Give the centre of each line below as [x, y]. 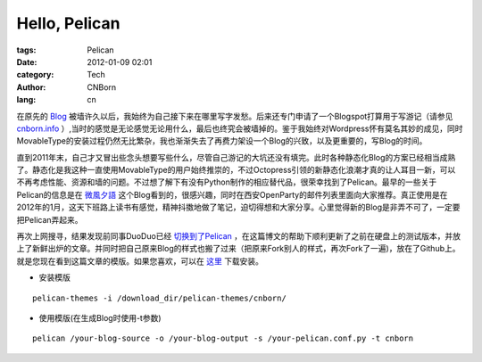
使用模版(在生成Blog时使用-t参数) [100, 317]
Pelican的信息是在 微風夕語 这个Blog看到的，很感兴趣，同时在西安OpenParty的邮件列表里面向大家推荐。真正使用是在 [232, 194]
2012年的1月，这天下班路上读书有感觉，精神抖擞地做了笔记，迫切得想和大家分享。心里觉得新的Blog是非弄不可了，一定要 [238, 207]
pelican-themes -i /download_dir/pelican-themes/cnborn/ [160, 298]
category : [35, 75]
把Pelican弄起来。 [50, 219]
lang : [26, 100]
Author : [31, 87]
